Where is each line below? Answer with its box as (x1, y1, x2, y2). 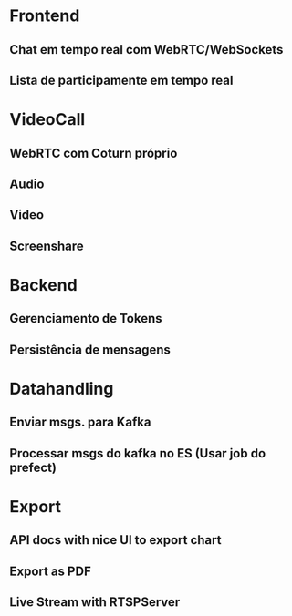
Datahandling (9, 378, 114, 399)
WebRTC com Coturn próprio (9, 145, 178, 160)
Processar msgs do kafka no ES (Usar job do (9, 446, 266, 461)
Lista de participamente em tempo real (9, 72, 234, 87)
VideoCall (9, 109, 86, 130)
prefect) (9, 459, 57, 475)
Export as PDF (9, 563, 91, 579)
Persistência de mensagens (9, 342, 172, 357)
